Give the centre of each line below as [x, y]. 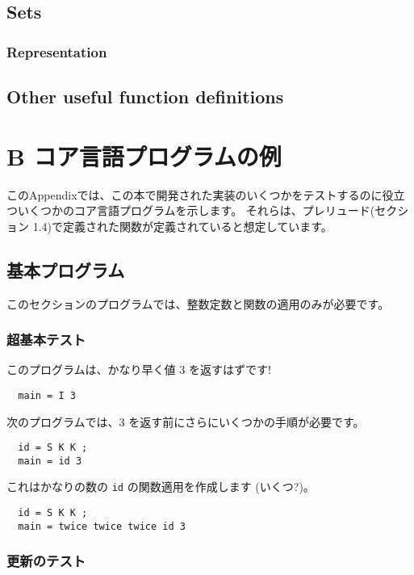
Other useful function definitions [145, 97]
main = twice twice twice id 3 [102, 526]
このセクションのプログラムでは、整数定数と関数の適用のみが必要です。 [198, 303]
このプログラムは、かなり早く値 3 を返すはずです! [139, 369]
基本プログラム [66, 269]
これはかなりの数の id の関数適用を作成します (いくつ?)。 [161, 487]
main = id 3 [50, 461]
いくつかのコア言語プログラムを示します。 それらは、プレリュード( [196, 210]
